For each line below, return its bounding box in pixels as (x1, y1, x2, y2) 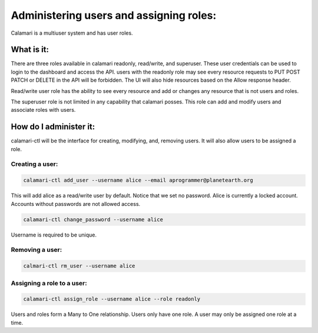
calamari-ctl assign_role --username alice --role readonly (23, 296, 201, 302)
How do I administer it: (11, 122, 95, 132)
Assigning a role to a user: (11, 279, 88, 287)
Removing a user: (11, 246, 62, 254)
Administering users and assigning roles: (11, 9, 217, 22)
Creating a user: (11, 160, 58, 168)
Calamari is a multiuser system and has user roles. (11, 29, 133, 36)
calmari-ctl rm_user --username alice (23, 262, 135, 269)
